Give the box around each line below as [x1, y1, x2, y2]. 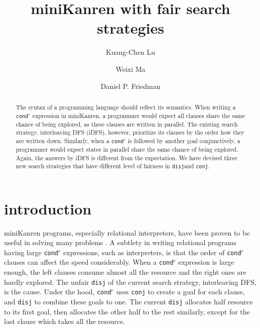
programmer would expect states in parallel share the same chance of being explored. [16, 145, 238, 154]
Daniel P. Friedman [100, 80, 161, 91]
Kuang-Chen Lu [105, 47, 156, 57]
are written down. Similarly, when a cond [16, 137, 124, 145]
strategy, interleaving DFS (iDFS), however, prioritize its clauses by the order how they [16, 128, 245, 137]
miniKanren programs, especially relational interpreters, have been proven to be [4, 227, 250, 238]
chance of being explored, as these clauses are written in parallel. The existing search [16, 120, 238, 128]
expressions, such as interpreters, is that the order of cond [63, 247, 241, 257]
